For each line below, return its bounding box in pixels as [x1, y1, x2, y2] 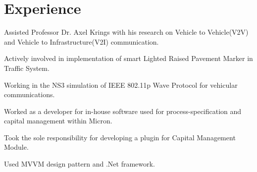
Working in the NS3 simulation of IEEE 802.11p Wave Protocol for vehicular [4, 79, 238, 90]
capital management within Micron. [4, 115, 112, 126]
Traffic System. [4, 62, 50, 73]
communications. [4, 89, 55, 100]
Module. [4, 142, 29, 152]
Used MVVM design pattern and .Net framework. [4, 159, 155, 169]
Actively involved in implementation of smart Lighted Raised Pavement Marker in [4, 53, 253, 63]
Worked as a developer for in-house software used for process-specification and [4, 106, 242, 116]
